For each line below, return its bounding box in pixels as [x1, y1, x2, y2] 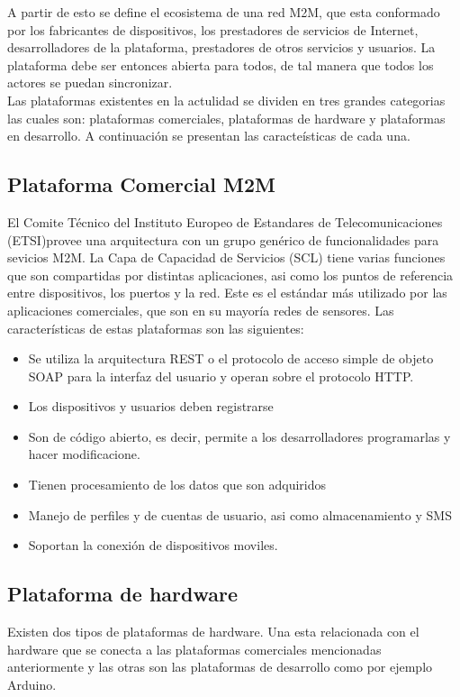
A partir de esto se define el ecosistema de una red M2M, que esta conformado [7, 3, 440, 21]
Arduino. [7, 674, 57, 693]
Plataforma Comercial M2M [7, 170, 275, 198]
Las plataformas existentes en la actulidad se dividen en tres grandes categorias [7, 90, 446, 109]
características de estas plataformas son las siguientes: [7, 318, 304, 337]
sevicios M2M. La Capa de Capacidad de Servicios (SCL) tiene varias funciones [7, 248, 446, 267]
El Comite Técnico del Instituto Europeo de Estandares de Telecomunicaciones [7, 212, 443, 231]
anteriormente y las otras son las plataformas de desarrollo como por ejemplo [7, 657, 433, 676]
